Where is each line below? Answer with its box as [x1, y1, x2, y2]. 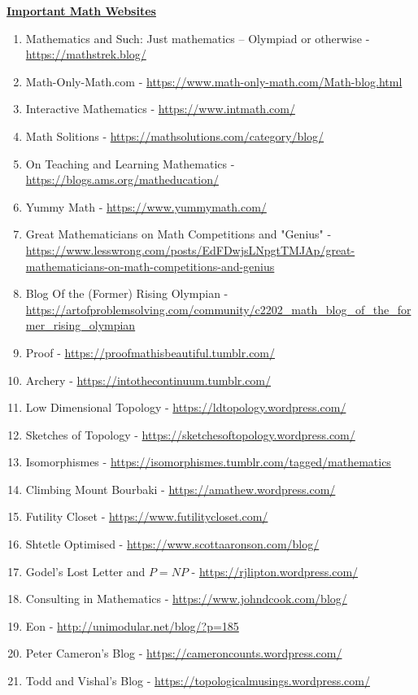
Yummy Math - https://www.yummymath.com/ [25, 198, 267, 215]
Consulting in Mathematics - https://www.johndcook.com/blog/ [25, 590, 347, 607]
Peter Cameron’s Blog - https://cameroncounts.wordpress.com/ [25, 645, 342, 662]
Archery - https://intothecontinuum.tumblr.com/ [25, 371, 272, 388]
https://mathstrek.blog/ [25, 46, 146, 63]
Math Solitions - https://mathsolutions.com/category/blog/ [25, 127, 324, 144]
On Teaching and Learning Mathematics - [25, 155, 235, 172]
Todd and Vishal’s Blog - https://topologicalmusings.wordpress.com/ [25, 672, 370, 689]
